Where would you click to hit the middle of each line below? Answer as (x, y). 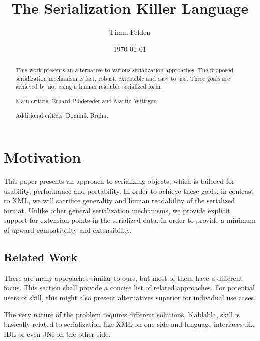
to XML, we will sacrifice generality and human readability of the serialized (120, 201)
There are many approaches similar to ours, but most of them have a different (123, 278)
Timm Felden (130, 32)
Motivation (43, 157)
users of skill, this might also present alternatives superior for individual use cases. (130, 298)
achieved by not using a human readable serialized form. (89, 87)
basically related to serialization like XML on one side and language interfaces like (130, 324)
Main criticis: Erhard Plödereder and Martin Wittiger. (87, 101)
